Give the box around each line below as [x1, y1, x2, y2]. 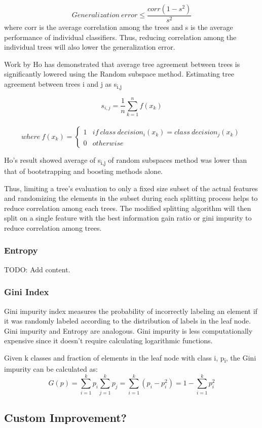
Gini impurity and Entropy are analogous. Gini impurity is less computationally [4, 325, 253, 336]
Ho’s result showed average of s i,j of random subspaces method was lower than [4, 154, 247, 166]
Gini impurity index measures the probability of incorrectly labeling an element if [4, 305, 257, 316]
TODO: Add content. [4, 264, 70, 274]
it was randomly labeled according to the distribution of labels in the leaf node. [4, 315, 251, 326]
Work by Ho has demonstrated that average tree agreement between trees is [4, 58, 240, 69]
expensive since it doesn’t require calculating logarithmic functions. [4, 335, 213, 346]
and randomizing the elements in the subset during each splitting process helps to [4, 193, 258, 203]
